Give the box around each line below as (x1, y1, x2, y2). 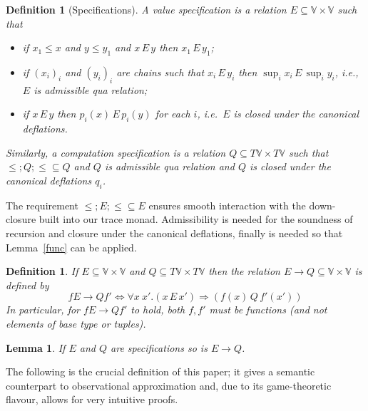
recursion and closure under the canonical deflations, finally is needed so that (6, 225, 343, 240)
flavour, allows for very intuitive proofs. (6, 392, 178, 407)
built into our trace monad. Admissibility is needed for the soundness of (39, 212, 353, 227)
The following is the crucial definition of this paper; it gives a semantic (6, 364, 315, 379)
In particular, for (6, 302, 81, 317)
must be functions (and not (209, 302, 327, 317)
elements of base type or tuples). (6, 316, 146, 331)
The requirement (6, 197, 78, 212)
